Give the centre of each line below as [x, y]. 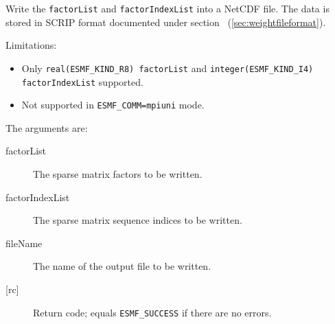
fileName [24, 243]
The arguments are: [47, 127]
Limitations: [31, 45]
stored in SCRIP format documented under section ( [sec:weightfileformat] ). [166, 22]
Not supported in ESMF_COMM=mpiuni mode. [113, 105]
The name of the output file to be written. [122, 266]
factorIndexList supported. [82, 81]
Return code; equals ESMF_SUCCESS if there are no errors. [152, 312]
